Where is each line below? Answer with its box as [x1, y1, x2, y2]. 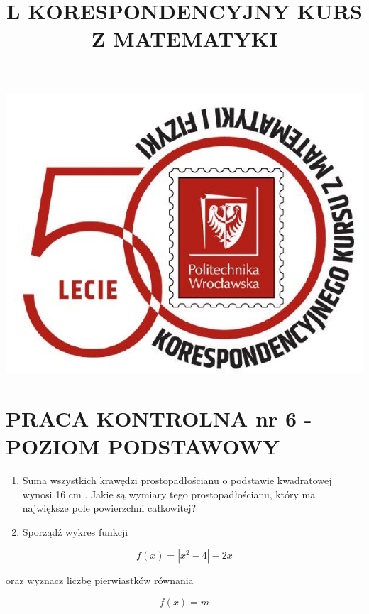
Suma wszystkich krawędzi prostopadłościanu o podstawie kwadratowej [22, 472, 332, 487]
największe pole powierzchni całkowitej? [22, 500, 197, 515]
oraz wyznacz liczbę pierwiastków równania [6, 573, 194, 588]
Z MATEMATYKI [91, 24, 278, 53]
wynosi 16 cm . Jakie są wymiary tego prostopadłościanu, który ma [22, 486, 316, 501]
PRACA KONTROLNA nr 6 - [6, 403, 312, 432]
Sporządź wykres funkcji [22, 524, 128, 539]
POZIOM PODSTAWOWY [6, 432, 280, 460]
